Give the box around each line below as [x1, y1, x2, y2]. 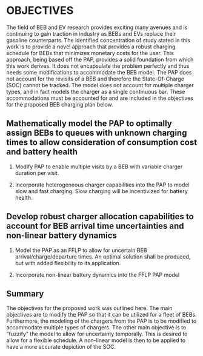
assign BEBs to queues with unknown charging [6, 128, 187, 138]
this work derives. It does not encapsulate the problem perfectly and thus [6, 62, 190, 70]
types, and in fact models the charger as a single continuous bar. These [6, 88, 185, 95]
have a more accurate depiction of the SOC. [6, 343, 116, 351]
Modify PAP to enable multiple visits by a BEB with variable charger [15, 163, 183, 170]
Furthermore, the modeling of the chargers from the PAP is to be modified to [6, 317, 197, 325]
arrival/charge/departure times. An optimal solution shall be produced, [15, 252, 191, 260]
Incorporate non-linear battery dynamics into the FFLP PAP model [15, 271, 180, 279]
